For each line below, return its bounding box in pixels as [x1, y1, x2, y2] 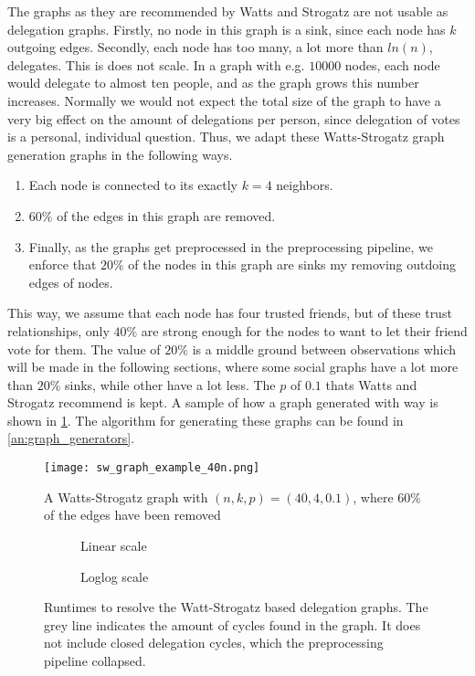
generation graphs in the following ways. [7, 144, 233, 164]
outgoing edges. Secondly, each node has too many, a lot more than [7, 37, 384, 57]
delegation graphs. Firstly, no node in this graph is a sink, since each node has [7, 19, 446, 38]
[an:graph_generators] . [7, 428, 135, 448]
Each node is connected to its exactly [28, 175, 238, 195]
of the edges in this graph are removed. [57, 206, 276, 225]
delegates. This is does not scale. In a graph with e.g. [7, 55, 305, 74]
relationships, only [7, 321, 110, 340]
